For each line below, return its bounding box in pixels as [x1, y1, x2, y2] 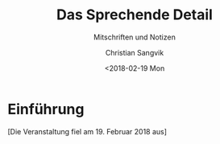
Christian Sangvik [105, 47, 164, 57]
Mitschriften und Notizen [93, 32, 176, 42]
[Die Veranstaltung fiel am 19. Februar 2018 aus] [7, 126, 167, 136]
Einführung [7, 100, 85, 118]
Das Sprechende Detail [56, 6, 213, 24]
